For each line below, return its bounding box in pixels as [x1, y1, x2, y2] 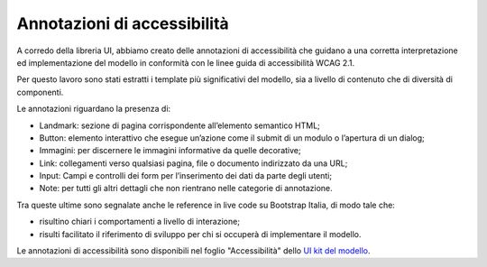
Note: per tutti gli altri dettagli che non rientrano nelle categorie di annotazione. [39, 183, 333, 194]
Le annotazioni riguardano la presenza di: [16, 104, 171, 115]
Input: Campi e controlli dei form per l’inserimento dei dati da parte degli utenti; [39, 170, 333, 181]
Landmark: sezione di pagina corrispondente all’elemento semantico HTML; [39, 120, 320, 131]
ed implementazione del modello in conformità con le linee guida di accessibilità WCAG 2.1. [16, 57, 355, 68]
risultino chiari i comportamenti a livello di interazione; [39, 216, 241, 227]
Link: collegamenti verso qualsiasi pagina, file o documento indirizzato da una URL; [39, 158, 348, 169]
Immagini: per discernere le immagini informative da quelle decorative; [39, 145, 301, 156]
